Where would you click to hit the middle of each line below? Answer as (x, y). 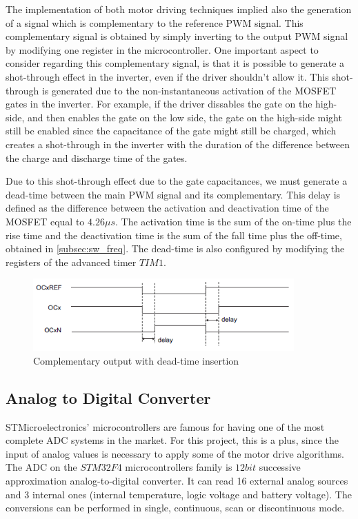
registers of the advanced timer (71, 262)
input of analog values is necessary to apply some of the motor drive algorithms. (175, 453)
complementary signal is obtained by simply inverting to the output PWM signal (177, 36)
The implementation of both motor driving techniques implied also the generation (179, 9)
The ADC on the (41, 467)
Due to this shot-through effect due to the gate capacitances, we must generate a (177, 181)
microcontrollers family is (179, 467)
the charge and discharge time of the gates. (97, 157)
